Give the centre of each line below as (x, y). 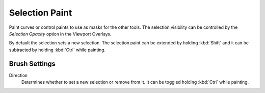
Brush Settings (32, 64)
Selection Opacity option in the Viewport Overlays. (60, 34)
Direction (18, 75)
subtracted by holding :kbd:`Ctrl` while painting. (57, 50)
